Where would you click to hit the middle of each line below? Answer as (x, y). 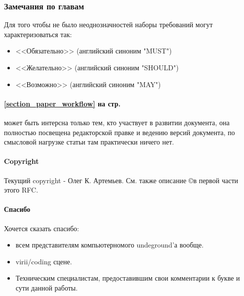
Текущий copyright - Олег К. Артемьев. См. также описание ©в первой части (121, 180)
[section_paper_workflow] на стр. (62, 103)
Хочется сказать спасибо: (41, 228)
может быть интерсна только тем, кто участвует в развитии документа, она (117, 122)
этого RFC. (21, 190)
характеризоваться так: (38, 34)
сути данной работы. (47, 287)
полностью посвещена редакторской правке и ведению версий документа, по (120, 132)
